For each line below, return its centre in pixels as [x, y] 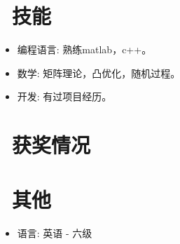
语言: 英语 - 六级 [55, 233]
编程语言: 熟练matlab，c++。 [84, 49]
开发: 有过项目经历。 [64, 96]
